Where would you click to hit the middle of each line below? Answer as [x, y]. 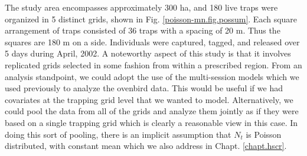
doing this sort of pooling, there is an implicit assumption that [118, 134]
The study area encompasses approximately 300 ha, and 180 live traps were [141, 7]
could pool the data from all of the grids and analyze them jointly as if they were [152, 111]
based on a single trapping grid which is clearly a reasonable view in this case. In [151, 122]
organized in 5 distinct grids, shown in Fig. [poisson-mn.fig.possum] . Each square [151, 19]
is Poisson [264, 134]
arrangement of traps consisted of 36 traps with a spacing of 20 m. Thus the [143, 30]
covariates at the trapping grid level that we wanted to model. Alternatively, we [149, 99]
